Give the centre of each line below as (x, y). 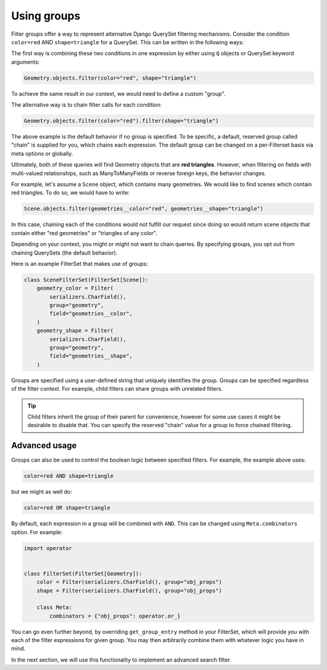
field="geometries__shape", (91, 356)
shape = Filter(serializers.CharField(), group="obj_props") (129, 590)
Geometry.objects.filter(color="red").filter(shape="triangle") (121, 121)
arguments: (25, 62)
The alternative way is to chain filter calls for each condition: (87, 105)
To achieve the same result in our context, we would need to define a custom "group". (118, 93)
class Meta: (54, 608)
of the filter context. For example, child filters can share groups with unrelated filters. (117, 389)
